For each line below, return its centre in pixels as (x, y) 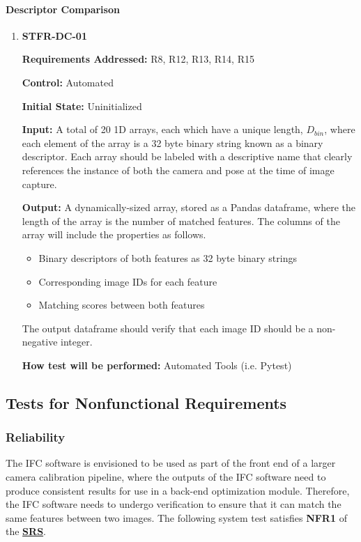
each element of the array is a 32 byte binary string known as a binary (172, 142)
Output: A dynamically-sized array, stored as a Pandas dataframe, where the (189, 207)
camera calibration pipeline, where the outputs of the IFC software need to (166, 477)
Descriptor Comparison (63, 9)
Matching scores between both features (122, 305)
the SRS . (26, 531)
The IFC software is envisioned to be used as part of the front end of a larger (171, 463)
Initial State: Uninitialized (82, 106)
